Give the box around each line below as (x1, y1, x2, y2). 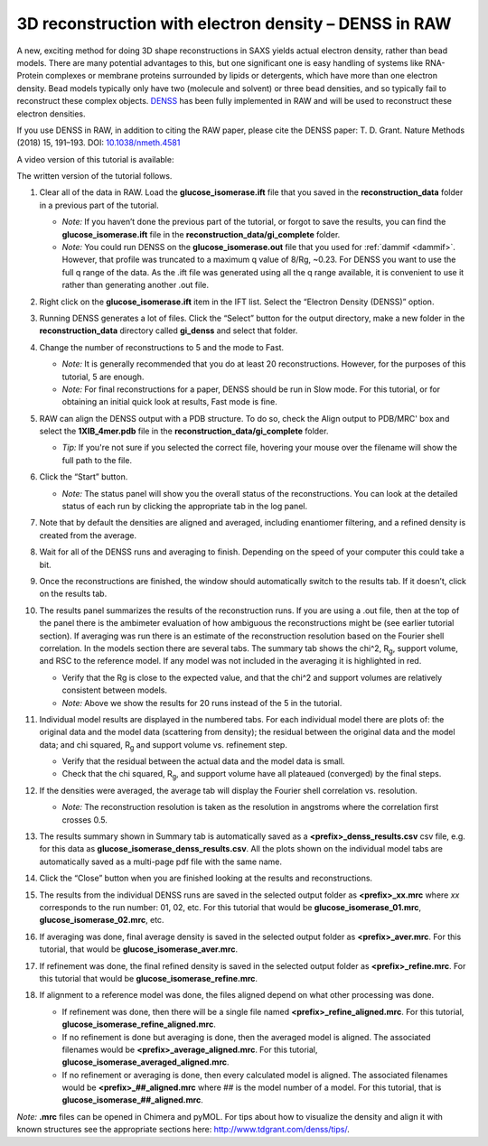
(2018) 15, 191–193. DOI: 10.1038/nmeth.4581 (16, 137, 181, 148)
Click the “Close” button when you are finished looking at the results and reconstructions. (39, 872, 373, 884)
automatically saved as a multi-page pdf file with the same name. (39, 856, 282, 867)
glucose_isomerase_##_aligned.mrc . (61, 1095, 203, 1105)
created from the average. (39, 529, 137, 541)
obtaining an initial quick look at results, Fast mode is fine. (61, 396, 277, 407)
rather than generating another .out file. (61, 280, 210, 291)
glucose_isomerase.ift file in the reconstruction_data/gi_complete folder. (61, 228, 341, 239)
